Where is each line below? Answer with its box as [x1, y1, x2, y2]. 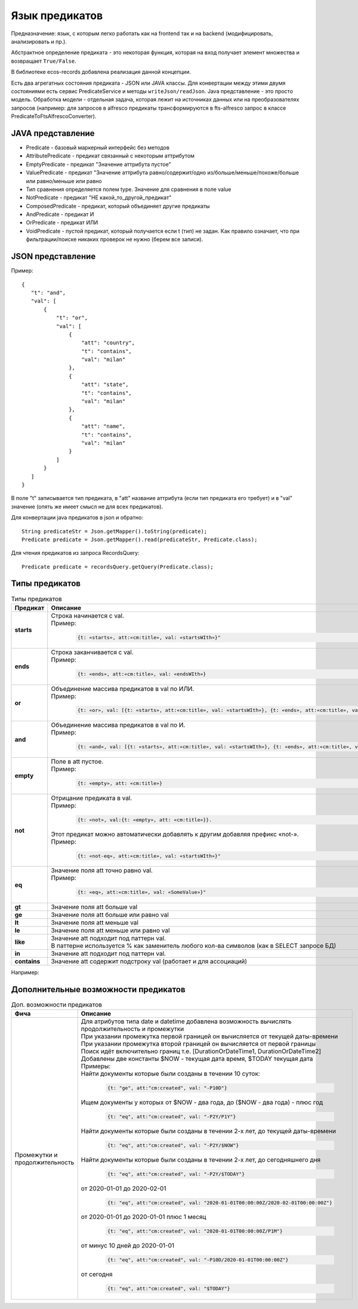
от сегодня [81, 1270, 113, 1278]
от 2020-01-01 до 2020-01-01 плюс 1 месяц [81, 1213, 206, 1221]
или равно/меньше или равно [26, 177, 102, 184]
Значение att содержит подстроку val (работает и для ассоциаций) [51, 958, 248, 966]
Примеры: [81, 1062, 111, 1070]
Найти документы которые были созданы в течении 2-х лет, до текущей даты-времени [81, 1127, 337, 1135]
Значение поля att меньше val [51, 919, 138, 927]
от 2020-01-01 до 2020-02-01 [81, 1184, 166, 1193]
